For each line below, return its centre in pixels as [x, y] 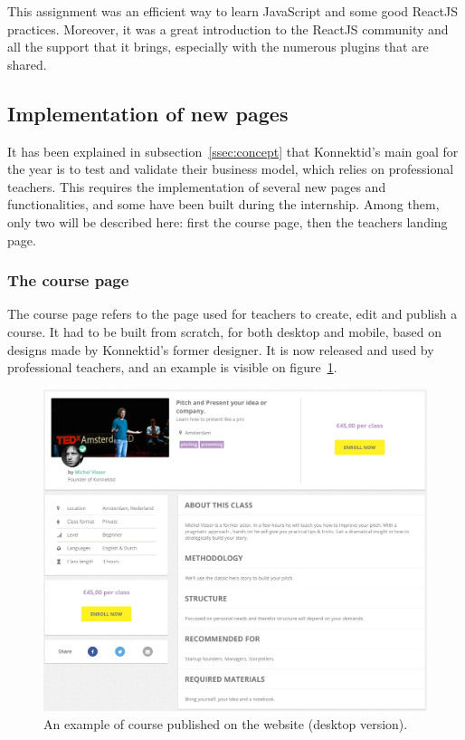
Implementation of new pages [148, 113]
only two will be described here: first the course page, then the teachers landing [228, 221]
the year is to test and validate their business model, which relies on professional [231, 169]
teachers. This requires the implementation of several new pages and [197, 186]
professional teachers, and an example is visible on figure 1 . [172, 367]
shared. [27, 64]
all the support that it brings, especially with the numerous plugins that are [218, 47]
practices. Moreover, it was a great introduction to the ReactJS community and [228, 29]
